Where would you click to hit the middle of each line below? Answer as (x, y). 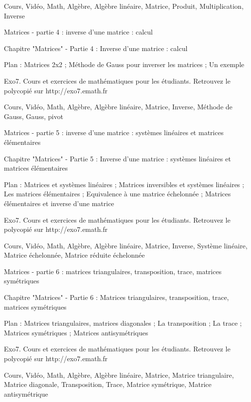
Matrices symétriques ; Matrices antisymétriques (76, 332)
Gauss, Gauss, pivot (34, 116)
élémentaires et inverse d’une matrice (59, 203)
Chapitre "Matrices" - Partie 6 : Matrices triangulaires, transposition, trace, (117, 297)
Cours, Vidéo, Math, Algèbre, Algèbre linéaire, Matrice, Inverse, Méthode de (118, 107)
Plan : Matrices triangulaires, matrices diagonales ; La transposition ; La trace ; (123, 323)
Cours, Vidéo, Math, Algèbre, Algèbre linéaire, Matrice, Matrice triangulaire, (119, 375)
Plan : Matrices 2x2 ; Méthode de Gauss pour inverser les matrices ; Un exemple (124, 64)
